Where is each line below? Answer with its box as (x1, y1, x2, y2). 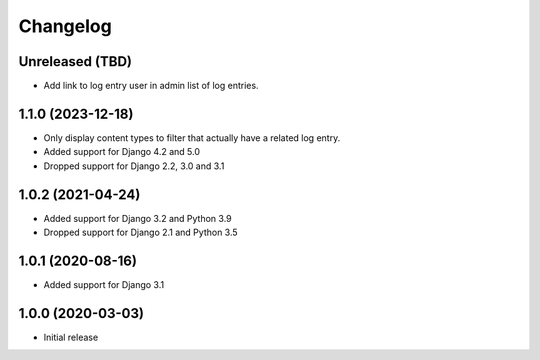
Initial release (43, 331, 99, 343)
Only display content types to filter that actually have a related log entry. (43, 131, 341, 144)
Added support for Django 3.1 (43, 278, 165, 290)
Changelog (18, 15, 112, 37)
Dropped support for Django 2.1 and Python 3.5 (43, 226, 239, 239)
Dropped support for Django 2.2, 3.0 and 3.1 (43, 160, 225, 172)
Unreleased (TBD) (18, 53, 132, 70)
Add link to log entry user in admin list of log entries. (43, 80, 259, 92)
